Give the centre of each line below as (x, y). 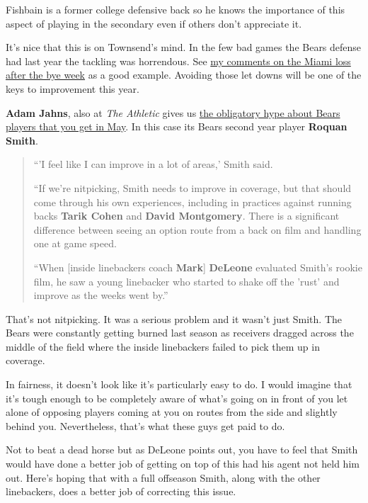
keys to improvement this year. (73, 88)
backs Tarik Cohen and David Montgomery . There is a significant (186, 216)
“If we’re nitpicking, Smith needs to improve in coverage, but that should (192, 187)
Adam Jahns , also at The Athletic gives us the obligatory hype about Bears (173, 112)
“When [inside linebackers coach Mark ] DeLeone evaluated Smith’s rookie (198, 267)
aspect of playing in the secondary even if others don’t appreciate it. (154, 23)
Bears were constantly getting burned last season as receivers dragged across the (180, 333)
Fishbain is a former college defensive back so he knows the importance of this (176, 9)
